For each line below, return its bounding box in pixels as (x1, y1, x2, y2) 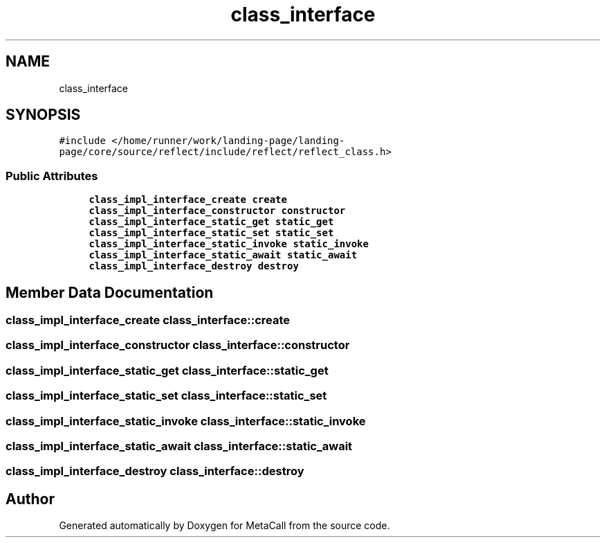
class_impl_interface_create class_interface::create (6, 313, 291, 328)
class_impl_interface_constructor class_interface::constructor (6, 338, 350, 353)
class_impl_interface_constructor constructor (89, 205, 346, 217)
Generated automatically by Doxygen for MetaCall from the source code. (59, 519, 390, 532)
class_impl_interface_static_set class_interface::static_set (6, 389, 327, 403)
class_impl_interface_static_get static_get (89, 216, 334, 228)
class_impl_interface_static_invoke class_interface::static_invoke (6, 413, 366, 428)
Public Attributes (6, 168, 98, 183)
